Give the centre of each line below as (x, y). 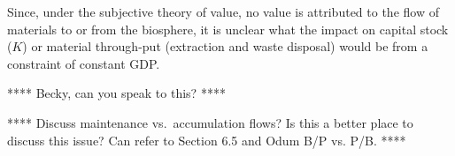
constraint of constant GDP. (84, 63)
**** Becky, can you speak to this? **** (116, 93)
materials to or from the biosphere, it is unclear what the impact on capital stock (228, 29)
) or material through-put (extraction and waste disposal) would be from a (225, 46)
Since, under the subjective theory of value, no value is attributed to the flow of (223, 11)
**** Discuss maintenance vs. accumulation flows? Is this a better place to (210, 122)
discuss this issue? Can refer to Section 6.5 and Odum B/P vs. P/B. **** (207, 140)
